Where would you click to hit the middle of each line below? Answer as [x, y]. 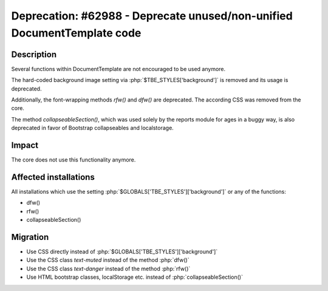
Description [34, 54]
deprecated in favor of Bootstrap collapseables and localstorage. [93, 128]
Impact [25, 145]
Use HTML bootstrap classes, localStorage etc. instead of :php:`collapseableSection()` [135, 277]
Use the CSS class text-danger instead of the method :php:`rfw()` [108, 269]
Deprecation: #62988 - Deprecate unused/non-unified [152, 16]
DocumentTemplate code [76, 33]
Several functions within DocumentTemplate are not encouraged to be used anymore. [118, 69]
